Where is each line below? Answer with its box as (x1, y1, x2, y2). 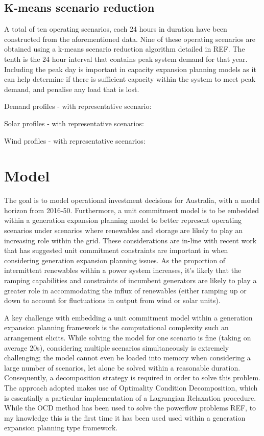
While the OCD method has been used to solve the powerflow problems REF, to (4, 402, 256, 413)
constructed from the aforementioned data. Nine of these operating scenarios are (4, 33, 256, 44)
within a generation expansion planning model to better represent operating (4, 215, 242, 225)
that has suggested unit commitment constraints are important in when (4, 245, 228, 256)
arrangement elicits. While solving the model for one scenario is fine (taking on (4, 332, 251, 342)
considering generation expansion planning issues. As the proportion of (4, 255, 226, 265)
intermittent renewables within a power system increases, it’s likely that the (4, 265, 242, 276)
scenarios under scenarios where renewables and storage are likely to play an (4, 225, 243, 236)
